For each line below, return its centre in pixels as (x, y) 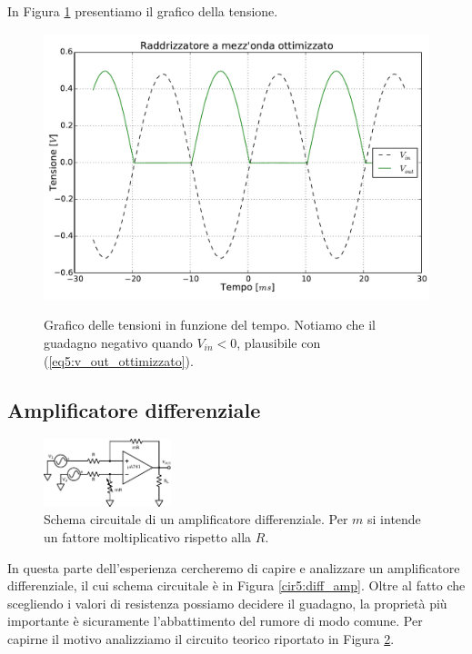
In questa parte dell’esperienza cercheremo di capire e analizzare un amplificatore (234, 567)
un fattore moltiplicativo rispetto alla (148, 536)
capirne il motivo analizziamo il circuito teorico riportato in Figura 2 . (201, 638)
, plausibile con (279, 342)
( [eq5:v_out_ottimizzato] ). (119, 360)
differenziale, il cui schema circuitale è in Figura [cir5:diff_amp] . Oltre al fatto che (236, 585)
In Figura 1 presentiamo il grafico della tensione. (143, 11)
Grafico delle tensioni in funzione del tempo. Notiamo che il (210, 325)
